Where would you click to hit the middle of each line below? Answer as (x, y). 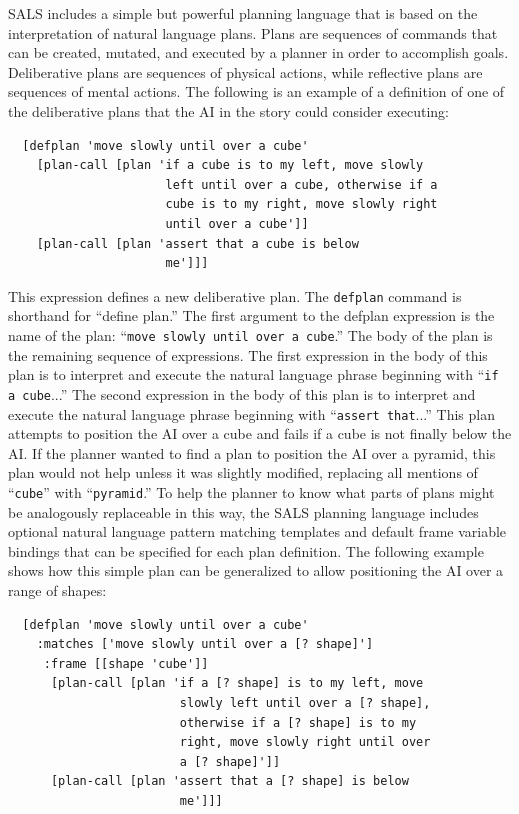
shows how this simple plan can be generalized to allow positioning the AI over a (256, 570)
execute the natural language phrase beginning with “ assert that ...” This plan (251, 413)
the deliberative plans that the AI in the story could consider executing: (228, 110)
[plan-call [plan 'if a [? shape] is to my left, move (237, 683)
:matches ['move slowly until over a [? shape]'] (205, 644)
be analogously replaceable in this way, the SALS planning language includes (243, 511)
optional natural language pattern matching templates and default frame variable (257, 531)
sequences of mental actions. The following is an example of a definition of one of (256, 91)
